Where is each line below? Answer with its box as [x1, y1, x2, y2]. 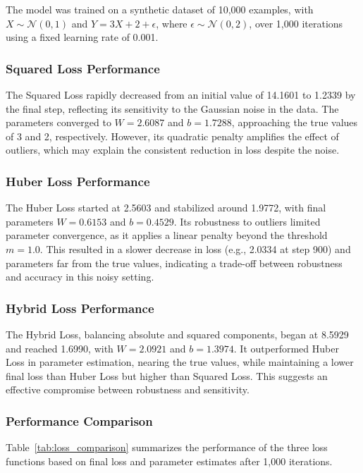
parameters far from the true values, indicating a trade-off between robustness [6, 255, 343, 270]
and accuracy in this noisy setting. [6, 269, 154, 284]
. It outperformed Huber [233, 340, 339, 355]
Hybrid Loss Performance [6, 299, 154, 317]
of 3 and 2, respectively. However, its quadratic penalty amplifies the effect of [6, 128, 339, 143]
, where [156, 16, 187, 30]
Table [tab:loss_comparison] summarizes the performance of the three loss [6, 440, 328, 455]
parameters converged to [6, 115, 111, 130]
